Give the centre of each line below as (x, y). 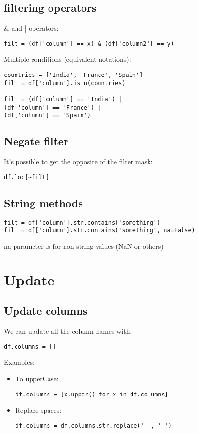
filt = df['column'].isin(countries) (65, 83)
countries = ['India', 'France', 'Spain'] (74, 75)
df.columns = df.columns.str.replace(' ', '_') (93, 425)
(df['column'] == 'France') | (53, 107)
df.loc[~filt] (27, 177)
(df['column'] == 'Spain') (47, 116)
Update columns (46, 311)
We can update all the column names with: (68, 331)
